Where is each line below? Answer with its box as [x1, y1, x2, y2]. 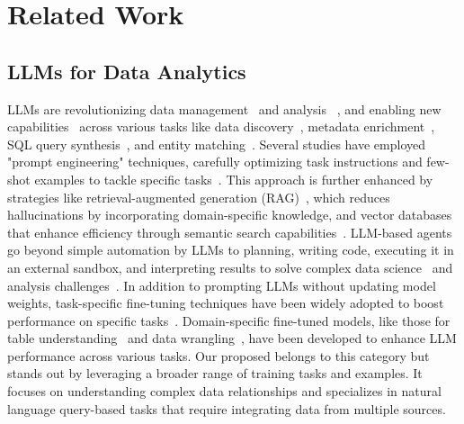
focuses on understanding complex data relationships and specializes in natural [7, 382, 442, 401]
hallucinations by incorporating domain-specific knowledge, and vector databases [7, 205, 452, 224]
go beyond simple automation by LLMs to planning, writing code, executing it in [7, 240, 454, 259]
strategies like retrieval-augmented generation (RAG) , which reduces [7, 187, 390, 206]
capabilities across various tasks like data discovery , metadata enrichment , [7, 117, 435, 136]
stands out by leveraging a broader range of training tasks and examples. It [7, 364, 423, 383]
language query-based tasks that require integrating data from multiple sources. [7, 399, 446, 418]
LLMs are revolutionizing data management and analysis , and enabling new [7, 99, 442, 118]
